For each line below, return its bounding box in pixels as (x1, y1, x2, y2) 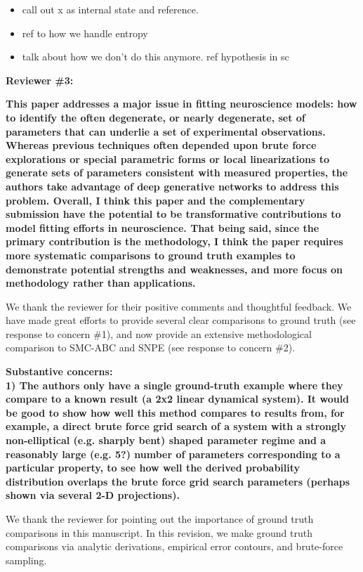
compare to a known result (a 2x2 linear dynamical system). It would (6, 391, 350, 406)
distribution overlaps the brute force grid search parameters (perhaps (6, 474, 350, 488)
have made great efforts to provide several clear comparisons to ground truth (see (6, 313, 356, 327)
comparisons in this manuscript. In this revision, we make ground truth (6, 525, 313, 540)
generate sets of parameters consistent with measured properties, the (6, 165, 348, 180)
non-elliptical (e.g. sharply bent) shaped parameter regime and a (6, 433, 326, 448)
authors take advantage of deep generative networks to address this (6, 178, 339, 193)
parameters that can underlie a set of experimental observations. (6, 124, 326, 138)
